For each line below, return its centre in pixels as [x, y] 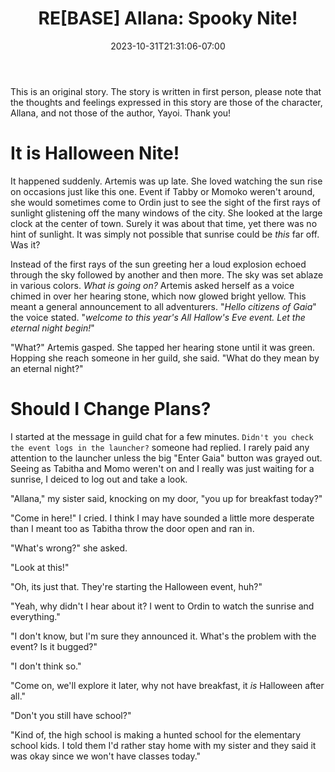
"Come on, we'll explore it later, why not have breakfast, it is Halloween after [167, 685]
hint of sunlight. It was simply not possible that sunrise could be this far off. [165, 234]
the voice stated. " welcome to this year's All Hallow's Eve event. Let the [158, 317]
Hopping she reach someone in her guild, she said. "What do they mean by [165, 358]
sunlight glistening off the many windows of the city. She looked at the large [166, 213]
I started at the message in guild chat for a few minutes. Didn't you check [162, 436]
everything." [35, 616]
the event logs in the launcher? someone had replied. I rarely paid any [160, 447]
